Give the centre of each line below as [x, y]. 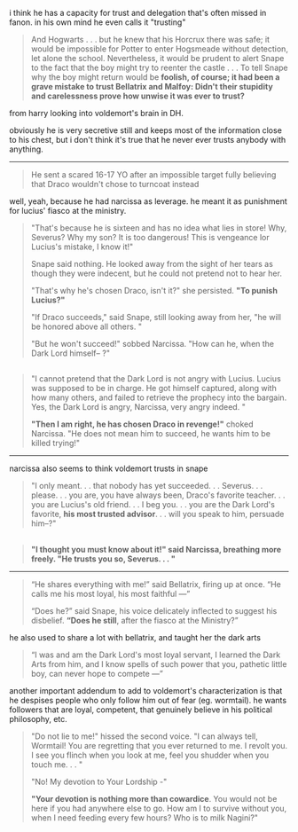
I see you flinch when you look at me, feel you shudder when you [150, 755]
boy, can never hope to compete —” [97, 673]
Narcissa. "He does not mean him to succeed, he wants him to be [150, 434]
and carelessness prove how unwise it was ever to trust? [138, 96]
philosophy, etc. [39, 718]
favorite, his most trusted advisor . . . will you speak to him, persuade [157, 514]
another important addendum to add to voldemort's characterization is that [146, 690]
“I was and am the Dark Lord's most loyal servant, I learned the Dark [156, 655]
